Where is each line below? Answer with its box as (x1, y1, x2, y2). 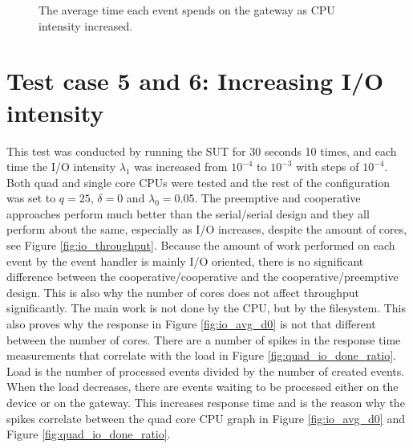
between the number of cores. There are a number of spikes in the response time (6, 331, 401, 348)
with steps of (296, 158, 359, 175)
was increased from (134, 158, 228, 175)
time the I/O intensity (6, 158, 116, 175)
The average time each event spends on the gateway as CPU (38, 2, 335, 18)
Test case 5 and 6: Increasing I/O (6, 64, 384, 97)
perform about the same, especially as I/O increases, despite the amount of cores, (6, 221, 407, 238)
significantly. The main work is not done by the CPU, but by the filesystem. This (6, 299, 407, 316)
